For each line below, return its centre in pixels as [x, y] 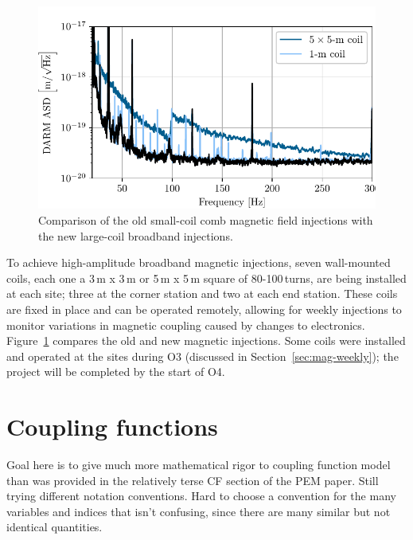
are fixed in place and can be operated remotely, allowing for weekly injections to [204, 309]
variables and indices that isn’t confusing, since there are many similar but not [199, 511]
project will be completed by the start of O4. [116, 372]
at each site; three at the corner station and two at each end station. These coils [202, 293]
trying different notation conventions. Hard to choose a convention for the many [201, 496]
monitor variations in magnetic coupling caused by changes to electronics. [186, 325]
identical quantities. [55, 527]
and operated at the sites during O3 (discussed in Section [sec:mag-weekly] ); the [203, 356]
